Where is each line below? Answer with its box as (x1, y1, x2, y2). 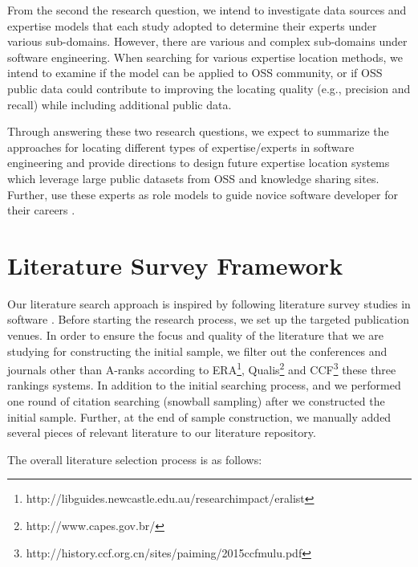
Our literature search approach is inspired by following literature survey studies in (7, 295, 411, 312)
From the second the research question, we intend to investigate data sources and (7, 2, 407, 18)
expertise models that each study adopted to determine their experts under (7, 17, 377, 34)
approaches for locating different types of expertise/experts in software (7, 138, 355, 155)
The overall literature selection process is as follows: (7, 451, 262, 467)
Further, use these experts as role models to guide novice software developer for (7, 186, 399, 202)
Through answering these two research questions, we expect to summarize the (7, 123, 389, 140)
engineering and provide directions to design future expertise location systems (7, 154, 390, 171)
